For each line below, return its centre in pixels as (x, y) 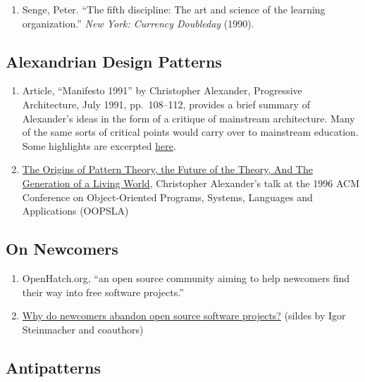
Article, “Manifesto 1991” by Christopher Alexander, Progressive (162, 90)
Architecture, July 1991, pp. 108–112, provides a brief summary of (166, 104)
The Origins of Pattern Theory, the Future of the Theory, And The (167, 169)
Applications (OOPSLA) (75, 211)
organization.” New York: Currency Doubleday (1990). (138, 23)
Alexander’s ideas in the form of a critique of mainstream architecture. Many (188, 118)
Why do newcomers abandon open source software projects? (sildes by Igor (184, 316)
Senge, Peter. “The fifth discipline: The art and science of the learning (174, 9)
